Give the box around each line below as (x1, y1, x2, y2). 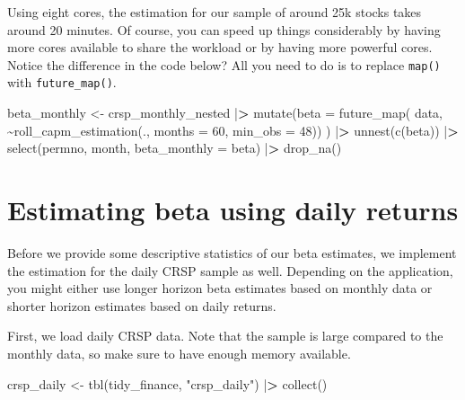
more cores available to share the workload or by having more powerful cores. (7, 38, 433, 57)
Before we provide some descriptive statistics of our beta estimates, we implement (7, 244, 457, 262)
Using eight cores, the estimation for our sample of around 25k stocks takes (7, 3, 422, 21)
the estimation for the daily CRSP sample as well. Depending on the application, (7, 261, 453, 280)
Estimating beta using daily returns (7, 191, 459, 228)
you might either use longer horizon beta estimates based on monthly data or (7, 279, 433, 298)
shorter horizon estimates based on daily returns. (7, 296, 276, 315)
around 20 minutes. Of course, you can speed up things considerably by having (7, 20, 441, 39)
